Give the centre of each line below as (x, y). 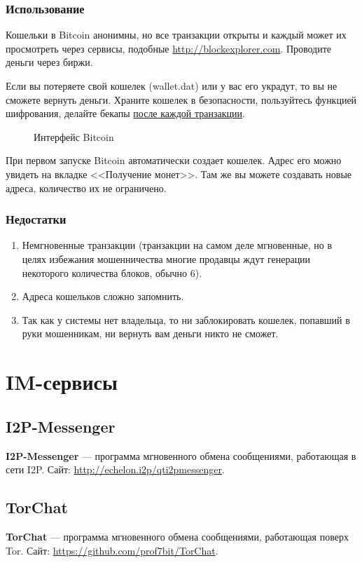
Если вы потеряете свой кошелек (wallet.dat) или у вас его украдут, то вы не (172, 86)
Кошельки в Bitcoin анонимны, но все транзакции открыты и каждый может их (176, 35)
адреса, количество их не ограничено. (86, 188)
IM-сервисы (62, 382)
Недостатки (36, 219)
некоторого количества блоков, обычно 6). (112, 272)
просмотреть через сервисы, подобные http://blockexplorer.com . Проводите (169, 48)
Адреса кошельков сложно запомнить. (103, 296)
